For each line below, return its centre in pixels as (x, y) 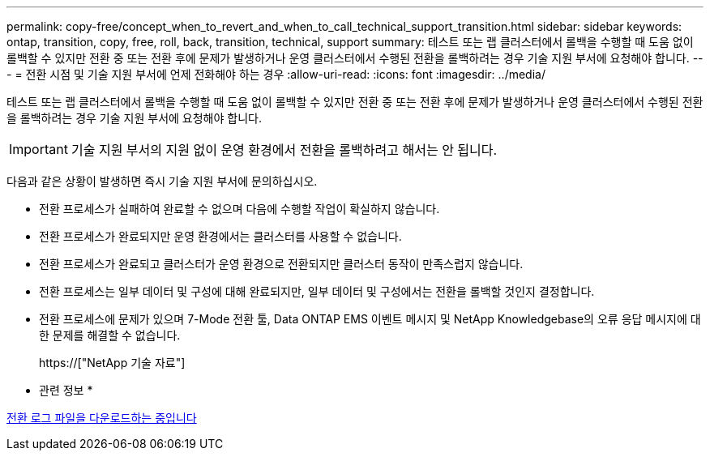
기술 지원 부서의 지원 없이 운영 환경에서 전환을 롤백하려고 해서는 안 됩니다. (284, 150)
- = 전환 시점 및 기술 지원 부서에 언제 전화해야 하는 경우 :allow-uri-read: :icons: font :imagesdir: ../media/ (276, 74)
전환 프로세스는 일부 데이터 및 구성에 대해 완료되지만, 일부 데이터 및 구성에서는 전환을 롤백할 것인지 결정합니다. (317, 291)
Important (38, 149)
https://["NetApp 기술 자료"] (112, 363)
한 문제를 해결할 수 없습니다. (110, 335)
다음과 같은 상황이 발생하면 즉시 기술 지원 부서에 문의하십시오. (162, 181)
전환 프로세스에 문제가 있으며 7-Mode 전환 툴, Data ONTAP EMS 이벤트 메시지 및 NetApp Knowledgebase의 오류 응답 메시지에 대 (370, 319)
